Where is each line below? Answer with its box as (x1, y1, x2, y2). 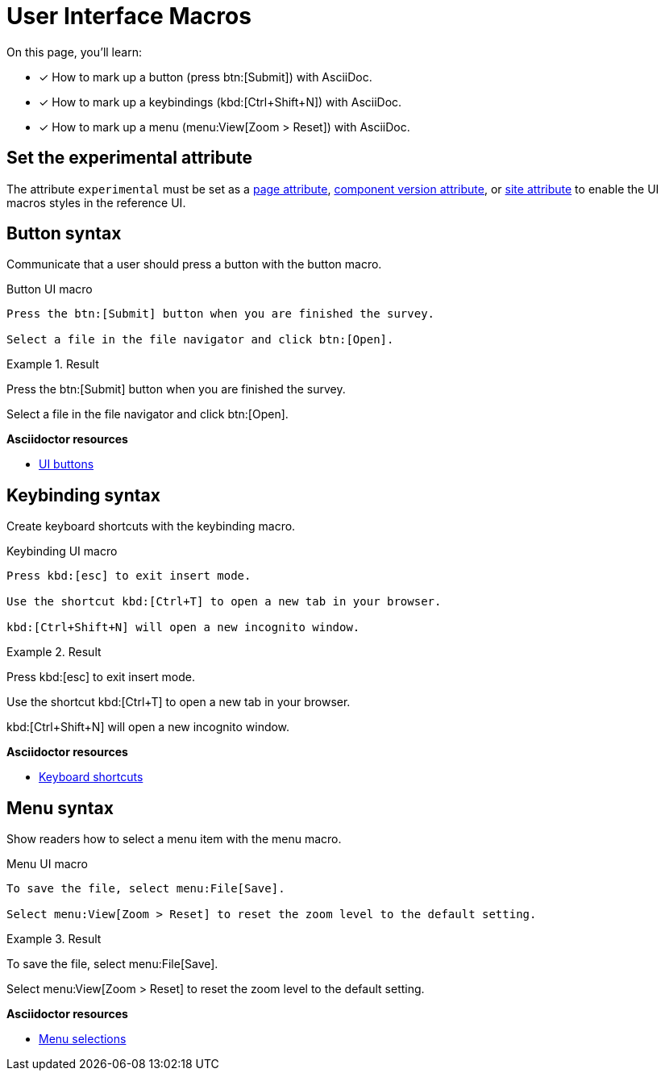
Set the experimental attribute (6, 148, 252, 168)
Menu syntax (6, 797, 114, 818)
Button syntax (6, 223, 122, 244)
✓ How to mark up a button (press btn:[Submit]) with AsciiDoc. (39, 69, 372, 84)
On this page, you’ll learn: (6, 44, 142, 59)
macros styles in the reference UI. (6, 195, 186, 210)
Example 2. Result (6, 645, 102, 659)
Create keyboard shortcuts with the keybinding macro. (6, 519, 296, 534)
